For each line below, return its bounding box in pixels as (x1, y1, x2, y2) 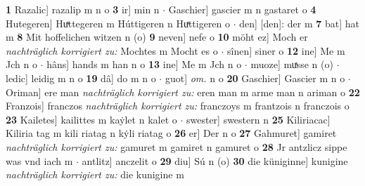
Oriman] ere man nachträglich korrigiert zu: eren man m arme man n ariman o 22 (6, 84, 360, 99)
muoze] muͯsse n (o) (250, 57, 333, 72)
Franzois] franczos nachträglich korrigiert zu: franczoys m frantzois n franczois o (6, 98, 350, 113)
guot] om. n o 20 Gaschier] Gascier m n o (165, 70, 345, 85)
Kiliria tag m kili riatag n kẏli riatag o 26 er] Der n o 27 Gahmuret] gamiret (6, 126, 337, 140)
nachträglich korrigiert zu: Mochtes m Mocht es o (6, 43, 218, 58)
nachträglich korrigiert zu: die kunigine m (6, 167, 184, 182)
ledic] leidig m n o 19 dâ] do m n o (6, 70, 156, 85)
